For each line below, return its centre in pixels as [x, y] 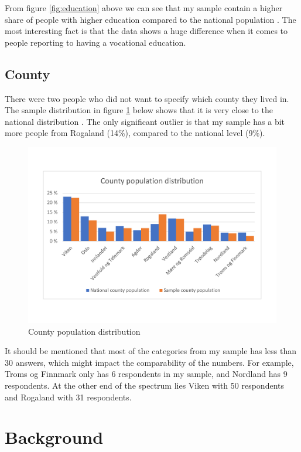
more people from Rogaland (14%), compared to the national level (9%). [135, 133]
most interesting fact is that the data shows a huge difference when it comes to [146, 31]
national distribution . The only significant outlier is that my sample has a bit [145, 121]
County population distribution [84, 331]
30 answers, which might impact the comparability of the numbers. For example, [149, 362]
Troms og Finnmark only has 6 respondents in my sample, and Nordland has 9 [146, 374]
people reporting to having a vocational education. [95, 42]
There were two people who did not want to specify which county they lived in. [147, 98]
